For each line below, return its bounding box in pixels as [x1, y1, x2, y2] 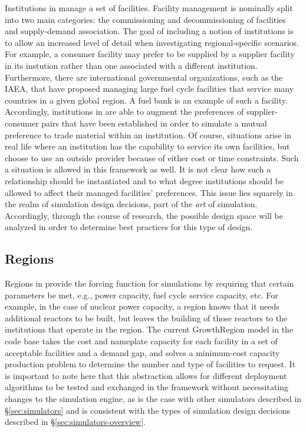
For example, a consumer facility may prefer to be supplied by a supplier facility [5, 48, 295, 60]
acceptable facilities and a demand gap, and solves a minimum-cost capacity [5, 346, 280, 358]
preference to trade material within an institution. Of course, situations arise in [5, 128, 291, 141]
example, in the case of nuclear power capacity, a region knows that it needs [5, 300, 279, 313]
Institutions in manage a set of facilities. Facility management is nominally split [5, 2, 293, 14]
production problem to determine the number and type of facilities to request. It [5, 358, 296, 370]
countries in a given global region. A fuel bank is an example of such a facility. [5, 94, 288, 106]
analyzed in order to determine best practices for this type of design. [5, 221, 253, 233]
